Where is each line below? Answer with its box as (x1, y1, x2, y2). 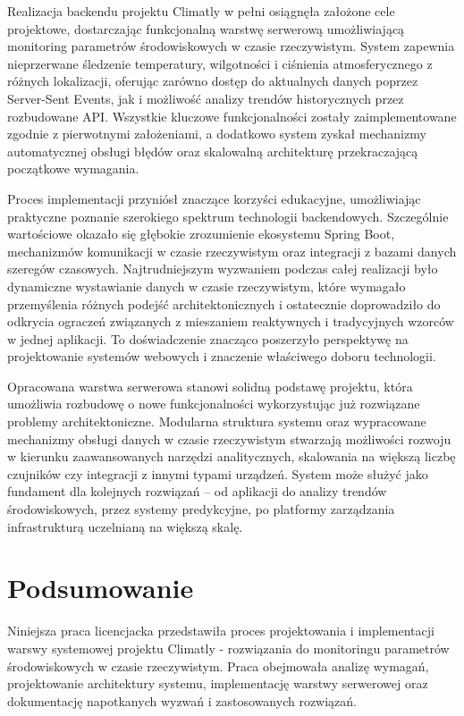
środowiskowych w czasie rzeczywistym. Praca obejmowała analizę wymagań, (7, 656, 429, 675)
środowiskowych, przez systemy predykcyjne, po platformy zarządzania (7, 500, 395, 518)
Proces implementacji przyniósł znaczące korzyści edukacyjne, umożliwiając (7, 189, 421, 207)
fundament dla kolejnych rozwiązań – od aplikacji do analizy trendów (7, 482, 387, 501)
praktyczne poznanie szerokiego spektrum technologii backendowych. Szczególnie (7, 206, 449, 225)
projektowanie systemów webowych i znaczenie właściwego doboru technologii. (7, 347, 436, 366)
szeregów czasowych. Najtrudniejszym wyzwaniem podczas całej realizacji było (7, 259, 438, 278)
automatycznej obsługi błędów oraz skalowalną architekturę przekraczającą (7, 141, 418, 160)
